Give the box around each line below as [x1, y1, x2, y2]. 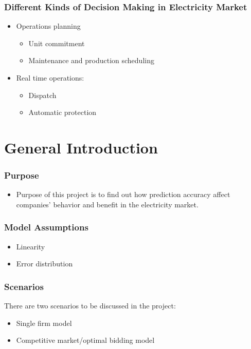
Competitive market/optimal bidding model [16, 335, 155, 345]
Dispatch [28, 89, 57, 100]
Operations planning [16, 21, 81, 31]
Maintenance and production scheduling [28, 55, 154, 66]
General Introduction [4, 137, 158, 158]
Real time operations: [16, 72, 84, 83]
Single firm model [16, 317, 72, 328]
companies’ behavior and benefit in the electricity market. [16, 199, 199, 209]
